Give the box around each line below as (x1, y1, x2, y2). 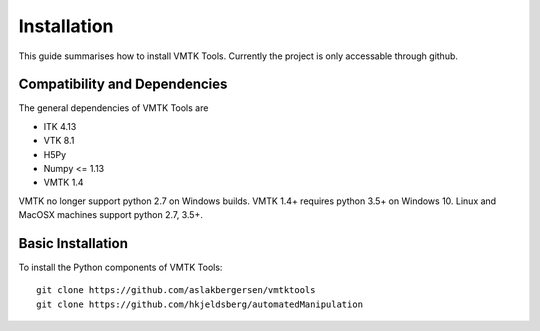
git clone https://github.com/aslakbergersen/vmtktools (36, 285, 316, 296)
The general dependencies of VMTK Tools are (18, 102, 209, 114)
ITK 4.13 (43, 120, 77, 132)
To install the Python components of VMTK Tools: (18, 261, 223, 274)
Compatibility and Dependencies (18, 76, 228, 93)
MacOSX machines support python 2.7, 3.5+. (18, 209, 204, 221)
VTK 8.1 (43, 135, 75, 147)
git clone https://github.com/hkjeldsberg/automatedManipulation (36, 298, 364, 310)
